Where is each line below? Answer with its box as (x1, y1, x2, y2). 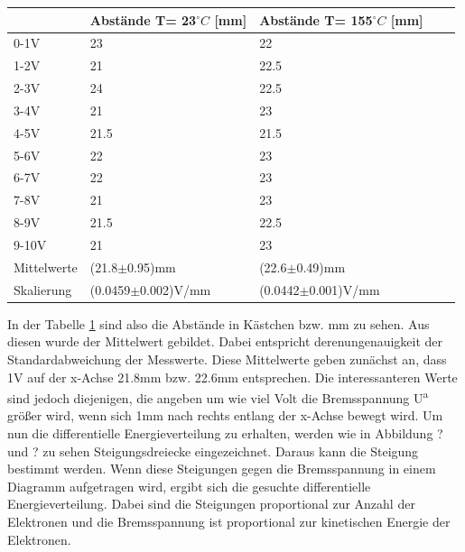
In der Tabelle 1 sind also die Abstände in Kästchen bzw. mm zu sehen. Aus (7, 314, 430, 333)
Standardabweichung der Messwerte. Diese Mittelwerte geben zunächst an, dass (7, 349, 447, 368)
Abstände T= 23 (89, 10, 197, 29)
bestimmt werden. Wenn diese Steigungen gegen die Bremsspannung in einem (7, 459, 436, 478)
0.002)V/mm (140, 280, 211, 299)
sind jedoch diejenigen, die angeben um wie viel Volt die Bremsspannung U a (7, 386, 429, 407)
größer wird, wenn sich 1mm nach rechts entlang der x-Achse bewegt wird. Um (7, 406, 443, 425)
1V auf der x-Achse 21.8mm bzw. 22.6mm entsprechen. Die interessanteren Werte (7, 367, 458, 386)
